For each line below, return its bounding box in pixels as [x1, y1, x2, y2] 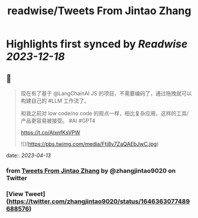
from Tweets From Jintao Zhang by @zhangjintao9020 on [6, 167, 176, 175]
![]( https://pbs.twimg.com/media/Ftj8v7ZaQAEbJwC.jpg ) [20, 141, 159, 147]
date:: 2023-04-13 [6, 152, 51, 159]
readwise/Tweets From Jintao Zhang [7, 4, 191, 18]
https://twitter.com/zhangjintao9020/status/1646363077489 [8, 197, 190, 205]
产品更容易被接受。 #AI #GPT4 [20, 117, 96, 124]
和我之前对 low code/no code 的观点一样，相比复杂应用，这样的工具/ [20, 110, 189, 116]
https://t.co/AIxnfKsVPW [20, 129, 81, 136]
